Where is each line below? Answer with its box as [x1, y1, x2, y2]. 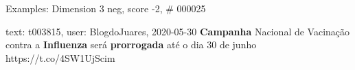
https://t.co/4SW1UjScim [5, 50, 115, 65]
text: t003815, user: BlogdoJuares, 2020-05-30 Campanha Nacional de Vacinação [5, 24, 350, 38]
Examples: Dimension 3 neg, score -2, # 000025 [5, 1, 206, 15]
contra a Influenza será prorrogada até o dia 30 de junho [5, 37, 257, 52]
